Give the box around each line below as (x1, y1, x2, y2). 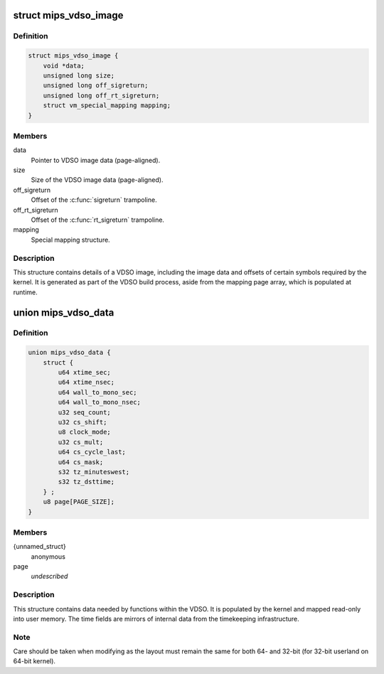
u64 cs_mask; (58, 458, 104, 466)
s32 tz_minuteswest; (58, 468, 130, 476)
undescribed (31, 572, 68, 581)
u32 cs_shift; (58, 418, 107, 426)
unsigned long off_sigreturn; (43, 82, 149, 90)
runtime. (13, 288, 38, 296)
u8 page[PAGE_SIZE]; (43, 498, 115, 506)
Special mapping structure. (31, 235, 110, 244)
